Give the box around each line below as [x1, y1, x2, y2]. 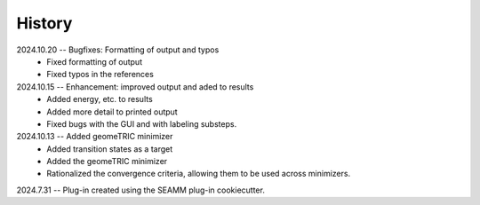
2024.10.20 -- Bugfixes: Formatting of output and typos [16, 44, 220, 55]
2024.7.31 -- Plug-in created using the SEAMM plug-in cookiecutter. [16, 185, 266, 195]
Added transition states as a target [46, 143, 173, 154]
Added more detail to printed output [46, 106, 178, 117]
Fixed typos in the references [46, 69, 155, 80]
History [16, 13, 73, 33]
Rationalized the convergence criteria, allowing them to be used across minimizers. [46, 169, 351, 179]
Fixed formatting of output [46, 56, 142, 67]
